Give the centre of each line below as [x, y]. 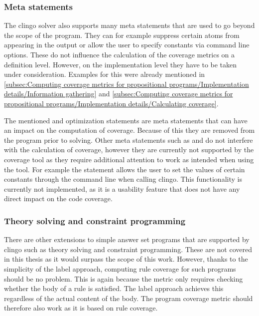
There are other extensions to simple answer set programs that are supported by [127, 239]
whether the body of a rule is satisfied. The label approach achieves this [114, 288]
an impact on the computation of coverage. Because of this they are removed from [129, 130]
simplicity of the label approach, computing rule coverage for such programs [120, 268]
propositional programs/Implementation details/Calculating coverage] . [111, 103]
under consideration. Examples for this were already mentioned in [105, 74]
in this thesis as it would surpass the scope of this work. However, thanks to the [126, 259]
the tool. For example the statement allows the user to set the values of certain [125, 169]
